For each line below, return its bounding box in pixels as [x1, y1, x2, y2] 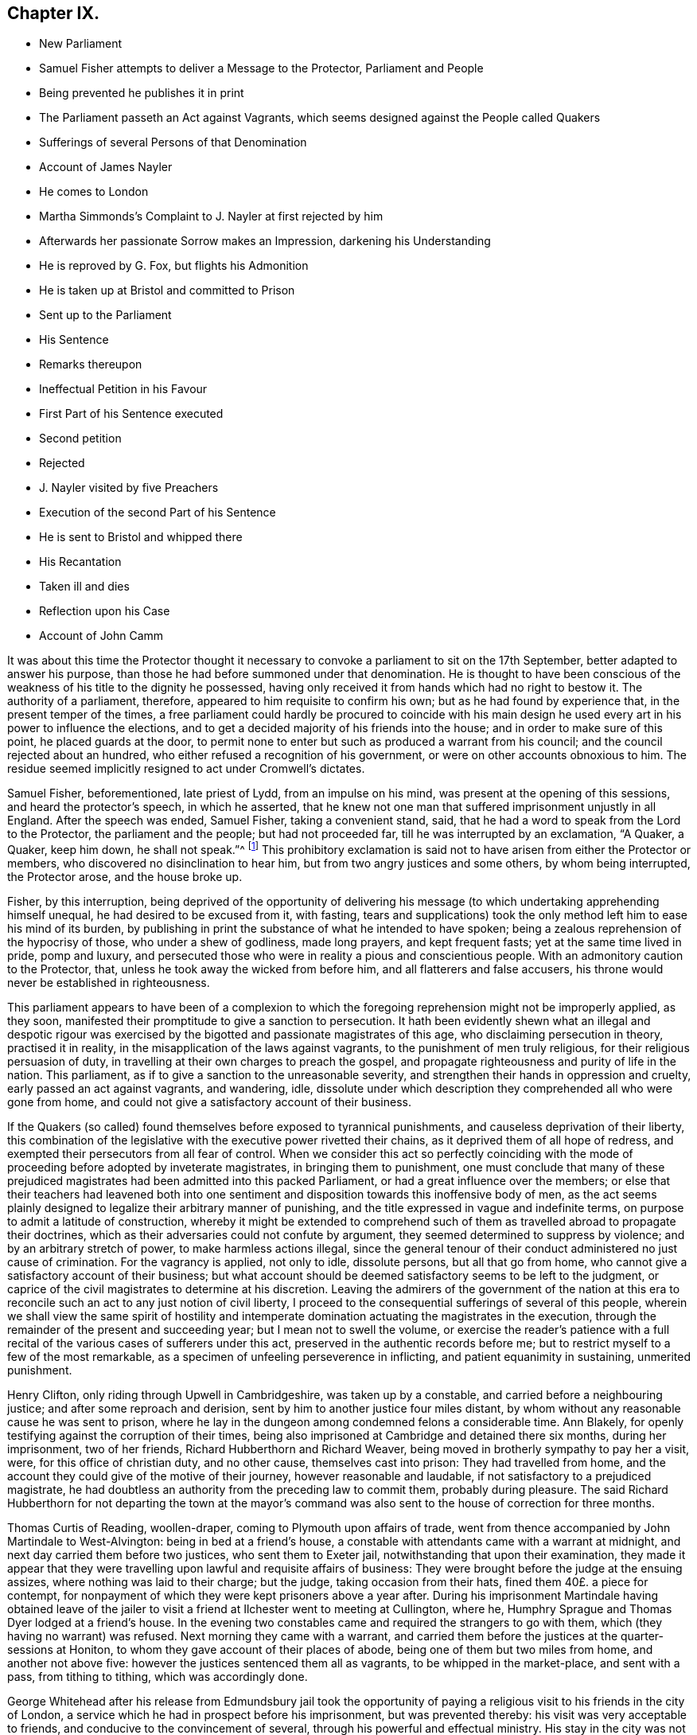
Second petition [39, 431, 122, 446]
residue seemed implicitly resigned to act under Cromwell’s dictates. [7, 762, 365, 776]
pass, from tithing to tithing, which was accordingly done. [7, 1670, 308, 1684]
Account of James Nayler [39, 160, 173, 174]
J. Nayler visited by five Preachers [39, 481, 219, 495]
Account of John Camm [39, 629, 164, 643]
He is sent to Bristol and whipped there [39, 530, 243, 544]
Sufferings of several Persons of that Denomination [39, 135, 307, 150]
